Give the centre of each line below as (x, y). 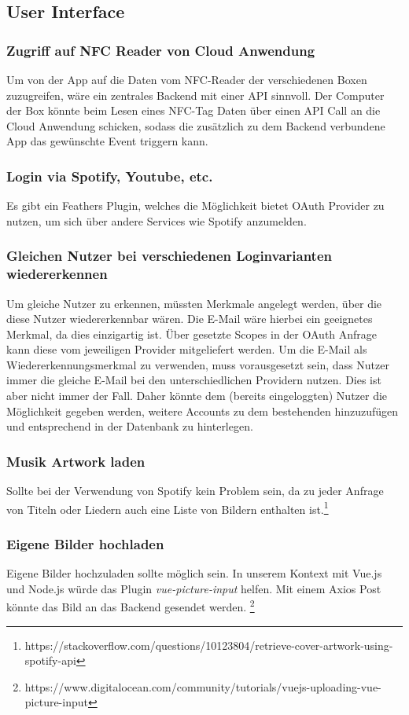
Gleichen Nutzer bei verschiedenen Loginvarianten (169, 256)
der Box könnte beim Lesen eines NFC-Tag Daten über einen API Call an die (193, 110)
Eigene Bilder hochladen (85, 543)
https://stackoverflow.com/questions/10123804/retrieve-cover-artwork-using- (209, 645)
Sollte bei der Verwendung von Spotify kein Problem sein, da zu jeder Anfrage (195, 491)
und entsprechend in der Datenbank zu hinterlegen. (130, 426)
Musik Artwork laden (76, 461)
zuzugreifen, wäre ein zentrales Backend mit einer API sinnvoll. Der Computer (195, 95)
